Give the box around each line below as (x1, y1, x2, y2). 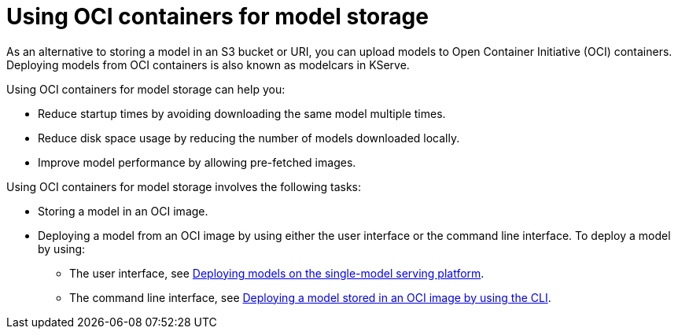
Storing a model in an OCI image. (38, 204, 208, 218)
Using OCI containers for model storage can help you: (6, 82, 286, 96)
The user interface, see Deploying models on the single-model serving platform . (69, 266, 485, 280)
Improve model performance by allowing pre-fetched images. (38, 155, 356, 169)
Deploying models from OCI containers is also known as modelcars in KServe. (6, 57, 410, 72)
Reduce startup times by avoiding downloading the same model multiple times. (38, 106, 446, 120)
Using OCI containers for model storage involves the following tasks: (6, 179, 362, 193)
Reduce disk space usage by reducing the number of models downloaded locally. (38, 131, 460, 145)
